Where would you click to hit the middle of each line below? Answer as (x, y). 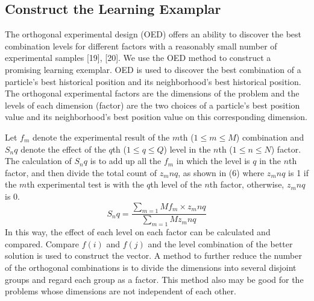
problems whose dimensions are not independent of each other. (121, 291)
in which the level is (213, 161)
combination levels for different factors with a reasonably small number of (141, 46)
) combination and (270, 137)
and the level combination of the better (220, 243)
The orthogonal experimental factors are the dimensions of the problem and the (152, 93)
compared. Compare (42, 243)
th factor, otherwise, (247, 184)
